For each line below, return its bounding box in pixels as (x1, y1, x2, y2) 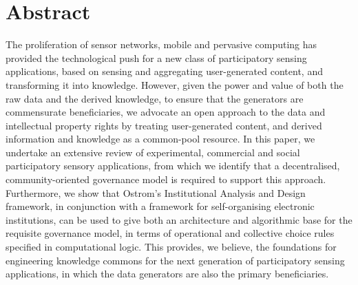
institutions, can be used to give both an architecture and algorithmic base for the (6, 212, 352, 226)
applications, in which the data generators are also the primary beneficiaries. (6, 266, 329, 281)
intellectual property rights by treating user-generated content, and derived (6, 118, 322, 132)
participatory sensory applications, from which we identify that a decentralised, (6, 158, 340, 173)
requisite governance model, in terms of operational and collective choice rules (6, 226, 335, 240)
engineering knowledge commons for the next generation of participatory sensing (6, 253, 345, 267)
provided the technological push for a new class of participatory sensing (6, 50, 307, 65)
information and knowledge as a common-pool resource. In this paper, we (6, 131, 315, 146)
